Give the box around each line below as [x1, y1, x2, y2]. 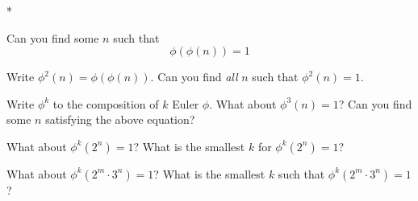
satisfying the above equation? [45, 111, 195, 128]
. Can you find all [150, 68, 238, 85]
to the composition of [52, 95, 159, 112]
